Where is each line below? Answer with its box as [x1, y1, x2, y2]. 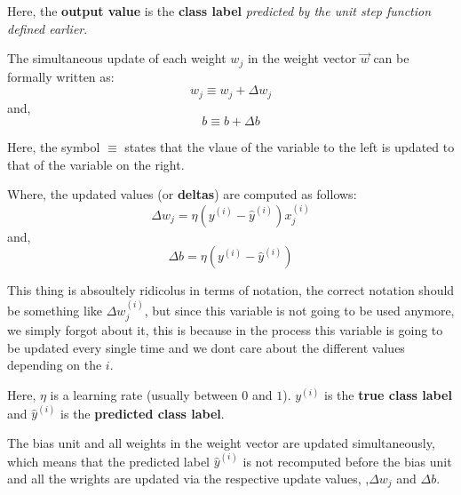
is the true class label [324, 386, 452, 404]
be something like [7, 300, 103, 319]
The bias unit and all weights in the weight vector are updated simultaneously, [7, 433, 435, 451]
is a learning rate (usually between [50, 386, 238, 404]
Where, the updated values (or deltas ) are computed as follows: [7, 185, 357, 204]
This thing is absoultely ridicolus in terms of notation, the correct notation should [7, 281, 455, 299]
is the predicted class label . [60, 403, 225, 422]
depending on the [7, 355, 102, 374]
